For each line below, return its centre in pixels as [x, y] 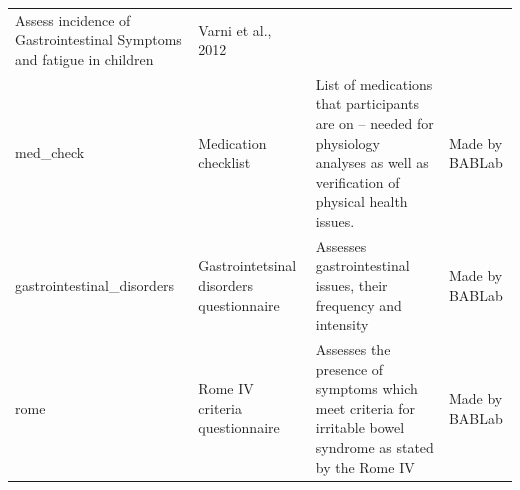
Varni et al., [235, 29]
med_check [50, 152]
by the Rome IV [365, 466]
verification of [357, 181]
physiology [348, 142]
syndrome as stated [374, 446]
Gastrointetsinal [247, 265]
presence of [349, 368]
